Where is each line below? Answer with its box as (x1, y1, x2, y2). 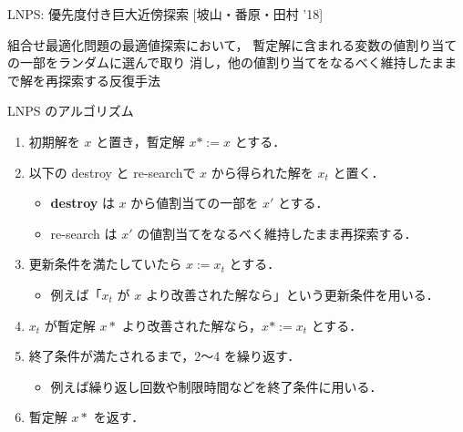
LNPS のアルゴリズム (7, 101, 134, 120)
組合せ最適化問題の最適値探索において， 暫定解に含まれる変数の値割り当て (7, 35, 458, 54)
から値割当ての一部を (130, 193, 259, 212)
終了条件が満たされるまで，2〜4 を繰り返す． (28, 346, 301, 365)
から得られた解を (211, 162, 314, 181)
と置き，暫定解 (96, 131, 185, 150)
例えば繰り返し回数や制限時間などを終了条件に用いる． (50, 376, 383, 396)
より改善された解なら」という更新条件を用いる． (145, 284, 439, 303)
